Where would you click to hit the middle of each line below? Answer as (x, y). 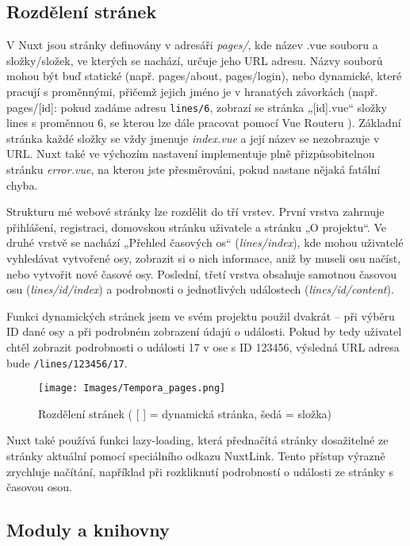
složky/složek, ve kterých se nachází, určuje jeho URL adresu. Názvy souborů (195, 60)
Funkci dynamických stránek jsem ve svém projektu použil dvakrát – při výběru (201, 315)
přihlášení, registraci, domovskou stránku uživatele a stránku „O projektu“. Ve (196, 227)
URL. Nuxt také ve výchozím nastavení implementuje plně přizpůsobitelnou (191, 154)
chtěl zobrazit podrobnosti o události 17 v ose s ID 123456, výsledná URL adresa (203, 346)
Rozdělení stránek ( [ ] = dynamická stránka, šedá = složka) (185, 413)
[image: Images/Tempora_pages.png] (132, 388)
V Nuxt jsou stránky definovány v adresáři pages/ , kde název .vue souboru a (192, 45)
